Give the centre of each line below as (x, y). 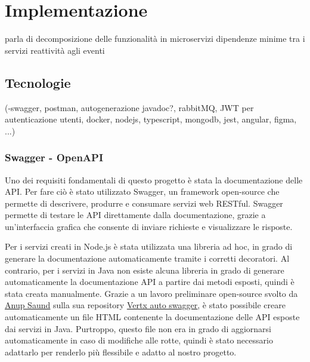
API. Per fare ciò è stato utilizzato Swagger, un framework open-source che (142, 191)
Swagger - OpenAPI (54, 157)
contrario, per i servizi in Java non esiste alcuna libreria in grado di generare (145, 270)
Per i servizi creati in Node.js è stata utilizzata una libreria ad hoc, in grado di (149, 246)
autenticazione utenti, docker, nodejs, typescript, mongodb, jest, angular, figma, (151, 119)
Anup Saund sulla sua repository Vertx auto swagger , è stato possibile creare (145, 305)
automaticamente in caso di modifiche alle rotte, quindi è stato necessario (139, 340)
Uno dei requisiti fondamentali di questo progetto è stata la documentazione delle (154, 180)
